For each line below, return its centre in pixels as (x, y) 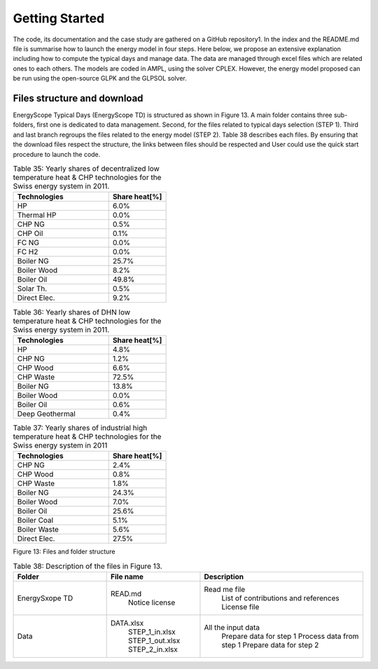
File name (127, 577)
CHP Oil (30, 233)
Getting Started (59, 18)
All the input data (232, 627)
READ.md (126, 593)
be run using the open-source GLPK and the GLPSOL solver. (100, 78)
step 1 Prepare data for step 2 (270, 644)
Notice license (152, 602)
